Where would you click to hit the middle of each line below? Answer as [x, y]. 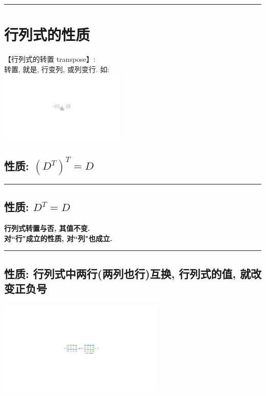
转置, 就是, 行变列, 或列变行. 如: [57, 69]
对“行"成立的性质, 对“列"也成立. [58, 238]
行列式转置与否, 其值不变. [47, 228]
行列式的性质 [47, 34]
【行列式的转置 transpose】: [50, 59]
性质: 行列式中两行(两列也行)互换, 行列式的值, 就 [127, 273]
